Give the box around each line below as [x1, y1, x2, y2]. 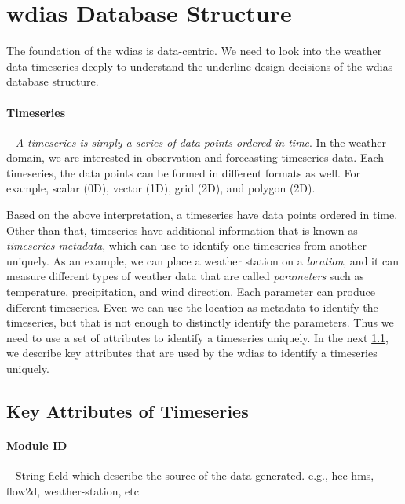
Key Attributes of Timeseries [6, 399, 249, 422]
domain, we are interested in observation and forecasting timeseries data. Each [6, 149, 385, 166]
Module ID [6, 436, 67, 453]
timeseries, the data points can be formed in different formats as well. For [6, 164, 361, 181]
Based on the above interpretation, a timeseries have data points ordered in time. [6, 206, 398, 223]
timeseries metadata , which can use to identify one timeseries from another [6, 237, 367, 254]
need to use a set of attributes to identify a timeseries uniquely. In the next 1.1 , [6, 329, 389, 345]
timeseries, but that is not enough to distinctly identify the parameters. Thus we [6, 314, 394, 331]
